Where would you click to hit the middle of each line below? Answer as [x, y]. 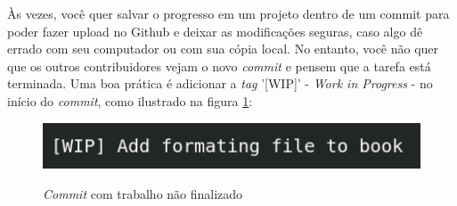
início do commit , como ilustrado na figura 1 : [130, 100]
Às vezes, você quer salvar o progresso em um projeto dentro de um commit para [228, 13]
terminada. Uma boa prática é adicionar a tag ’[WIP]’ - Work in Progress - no [220, 83]
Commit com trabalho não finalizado [143, 193]
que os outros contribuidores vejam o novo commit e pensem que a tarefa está [219, 66]
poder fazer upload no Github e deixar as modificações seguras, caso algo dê [215, 31]
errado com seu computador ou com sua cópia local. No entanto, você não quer [223, 49]
